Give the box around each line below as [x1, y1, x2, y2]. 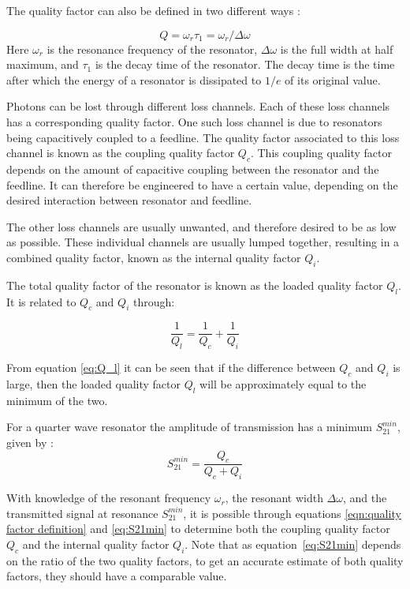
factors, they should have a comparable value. [6, 568, 227, 584]
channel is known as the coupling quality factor [6, 144, 235, 161]
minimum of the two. [6, 392, 108, 408]
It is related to [6, 293, 76, 310]
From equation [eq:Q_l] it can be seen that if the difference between [6, 359, 336, 376]
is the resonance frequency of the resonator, [47, 40, 258, 57]
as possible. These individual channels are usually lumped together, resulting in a [6, 234, 400, 250]
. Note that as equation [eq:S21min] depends [184, 535, 401, 552]
